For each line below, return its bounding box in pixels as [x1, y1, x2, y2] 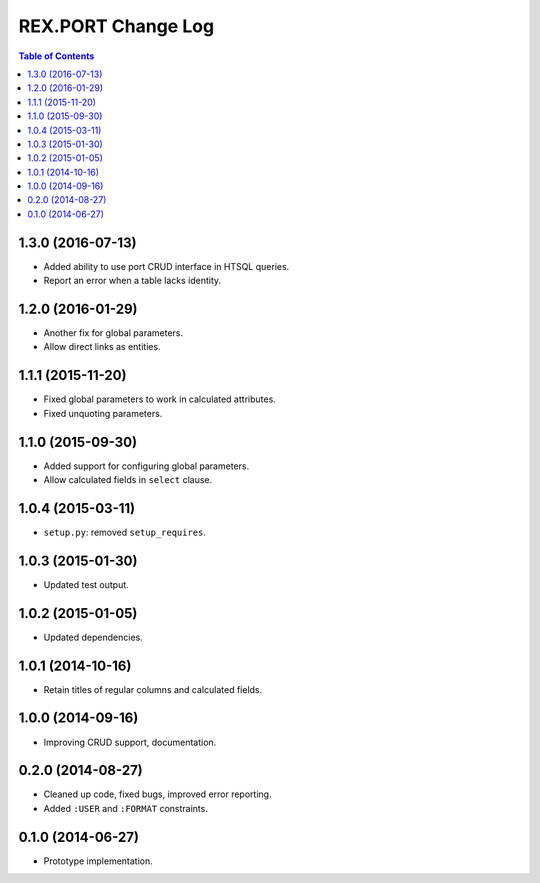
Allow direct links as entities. [43, 341, 161, 353]
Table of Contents [18, 50, 95, 62]
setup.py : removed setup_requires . [43, 526, 207, 538]
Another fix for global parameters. [43, 327, 184, 339]
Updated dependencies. [43, 631, 144, 643]
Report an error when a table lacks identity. [43, 275, 222, 287]
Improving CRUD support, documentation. [43, 736, 217, 748]
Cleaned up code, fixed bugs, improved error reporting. [43, 788, 272, 800]
